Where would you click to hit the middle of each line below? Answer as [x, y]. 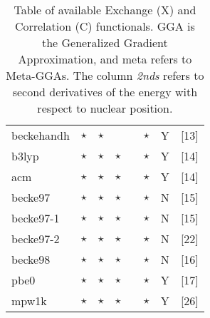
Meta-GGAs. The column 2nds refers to [105, 75]
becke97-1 [36, 218]
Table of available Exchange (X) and [105, 10]
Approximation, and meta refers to [105, 59]
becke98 [31, 259]
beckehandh [41, 135]
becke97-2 [36, 238]
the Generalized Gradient [105, 42]
